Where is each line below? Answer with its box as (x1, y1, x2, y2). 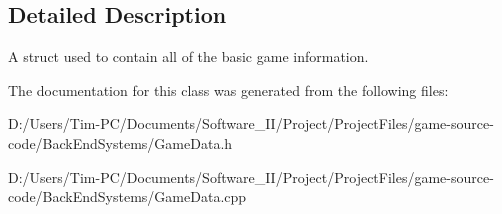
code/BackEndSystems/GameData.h (8, 132, 233, 153)
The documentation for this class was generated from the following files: (8, 79, 449, 100)
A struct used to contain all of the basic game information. (8, 46, 369, 67)
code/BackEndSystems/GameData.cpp (8, 186, 247, 207)
